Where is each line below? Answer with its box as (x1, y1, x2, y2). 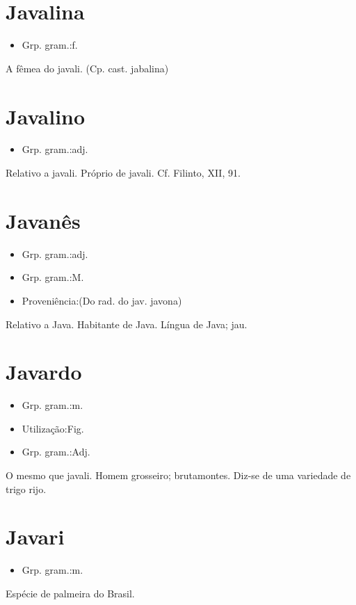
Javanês (6, 206, 81, 234)
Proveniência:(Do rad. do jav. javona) (22, 293, 182, 307)
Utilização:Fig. (22, 421, 84, 435)
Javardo (6, 357, 82, 386)
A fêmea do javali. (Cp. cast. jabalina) (6, 60, 169, 75)
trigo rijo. (6, 481, 47, 496)
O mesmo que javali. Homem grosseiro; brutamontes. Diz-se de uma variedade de (6, 468, 351, 483)
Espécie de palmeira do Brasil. (6, 586, 135, 600)
